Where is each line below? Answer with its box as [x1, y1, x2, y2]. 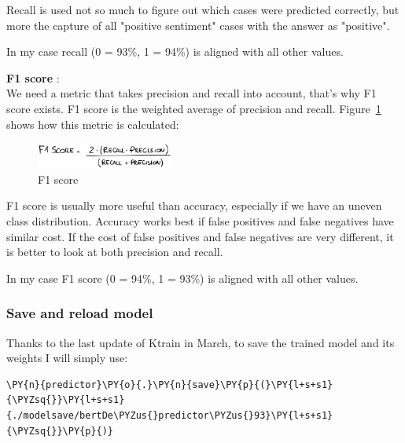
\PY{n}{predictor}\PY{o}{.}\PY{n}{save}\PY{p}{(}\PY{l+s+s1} [6, 379, 333, 390]
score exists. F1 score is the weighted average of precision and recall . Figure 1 [6, 100, 381, 116]
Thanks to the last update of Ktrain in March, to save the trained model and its [6, 334, 395, 350]
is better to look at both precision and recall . [6, 243, 223, 260]
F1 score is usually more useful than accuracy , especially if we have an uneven [6, 197, 382, 214]
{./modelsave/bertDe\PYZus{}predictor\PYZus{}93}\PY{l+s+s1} [6, 409, 333, 421]
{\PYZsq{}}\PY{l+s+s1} [6, 394, 125, 406]
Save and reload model [6, 303, 153, 323]
